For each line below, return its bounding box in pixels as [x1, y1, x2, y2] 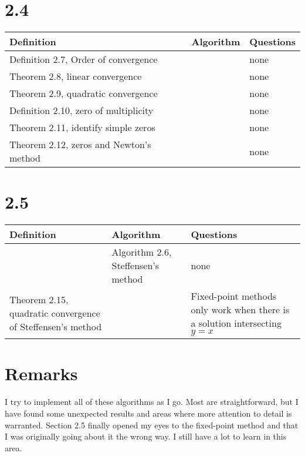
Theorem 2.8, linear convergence [9, 69, 142, 83]
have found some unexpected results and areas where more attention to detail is [5, 407, 292, 419]
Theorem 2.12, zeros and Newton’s [9, 138, 151, 152]
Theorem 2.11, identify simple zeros [9, 120, 155, 135]
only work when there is [191, 303, 290, 317]
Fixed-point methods [191, 289, 277, 303]
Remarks [5, 361, 78, 385]
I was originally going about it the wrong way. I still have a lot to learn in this [5, 430, 287, 442]
